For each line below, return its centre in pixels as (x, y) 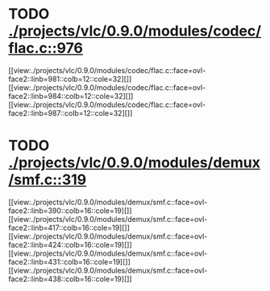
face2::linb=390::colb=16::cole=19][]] (70, 211)
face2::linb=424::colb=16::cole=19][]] (71, 244)
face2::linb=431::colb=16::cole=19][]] (69, 261)
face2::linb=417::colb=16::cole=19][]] (69, 227)
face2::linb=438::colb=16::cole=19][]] (70, 279)
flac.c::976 (46, 48)
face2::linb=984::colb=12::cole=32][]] (71, 96)
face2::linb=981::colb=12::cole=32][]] (70, 79)
